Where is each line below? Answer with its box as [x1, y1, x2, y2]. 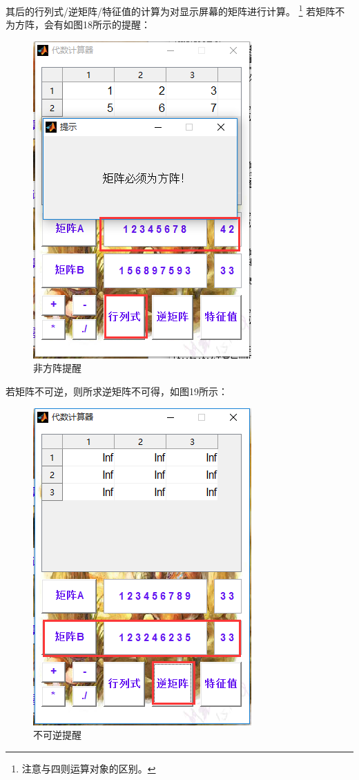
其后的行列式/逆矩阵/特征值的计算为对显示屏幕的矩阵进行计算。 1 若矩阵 [6, 2, 336, 18]
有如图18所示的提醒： [53, 17, 151, 32]
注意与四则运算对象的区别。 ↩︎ [21, 761, 156, 775]
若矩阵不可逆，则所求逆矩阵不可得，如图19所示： [6, 384, 228, 399]
